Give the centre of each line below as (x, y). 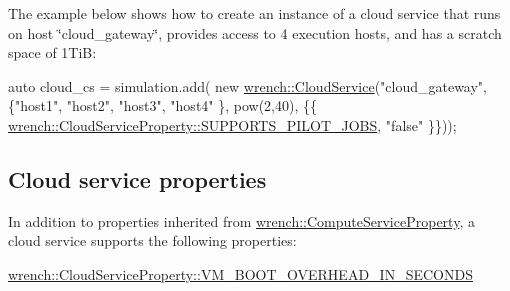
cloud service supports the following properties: (152, 240)
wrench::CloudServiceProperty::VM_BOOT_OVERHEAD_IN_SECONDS (240, 273)
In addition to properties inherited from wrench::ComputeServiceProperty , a (241, 220)
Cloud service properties (137, 178)
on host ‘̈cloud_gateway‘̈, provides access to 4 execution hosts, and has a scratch (255, 32)
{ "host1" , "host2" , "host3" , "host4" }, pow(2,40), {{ (163, 105)
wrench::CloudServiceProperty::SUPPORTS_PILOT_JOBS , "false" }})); (232, 124)
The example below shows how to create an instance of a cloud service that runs (254, 13)
